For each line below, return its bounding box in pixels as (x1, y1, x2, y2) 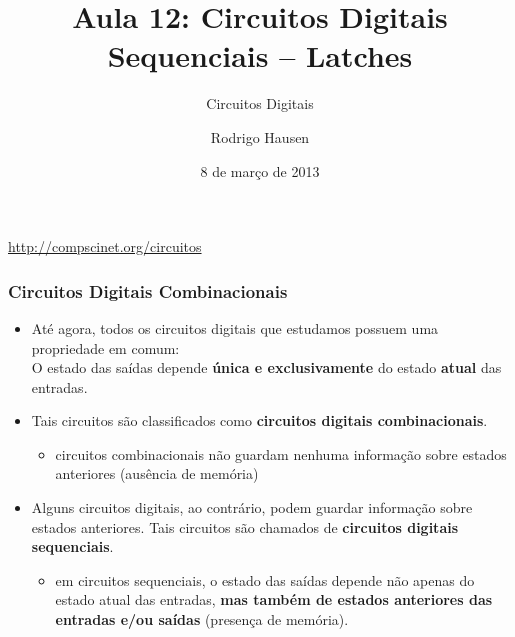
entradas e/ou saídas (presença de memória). (55, 609, 349, 630)
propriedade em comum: (31, 337, 180, 358)
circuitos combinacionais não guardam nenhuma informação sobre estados (55, 443, 507, 464)
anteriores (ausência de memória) (55, 463, 259, 484)
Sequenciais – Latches (107, 35, 413, 76)
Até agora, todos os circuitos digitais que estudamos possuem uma (31, 317, 439, 338)
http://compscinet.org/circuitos (8, 236, 202, 257)
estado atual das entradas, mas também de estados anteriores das (55, 589, 493, 610)
